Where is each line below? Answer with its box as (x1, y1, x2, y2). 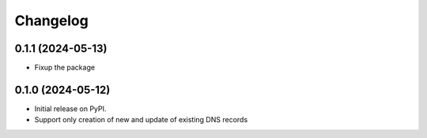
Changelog (14, 12, 89, 29)
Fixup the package (34, 63, 95, 73)
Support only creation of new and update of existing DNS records (34, 115, 248, 125)
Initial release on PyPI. (34, 103, 107, 114)
